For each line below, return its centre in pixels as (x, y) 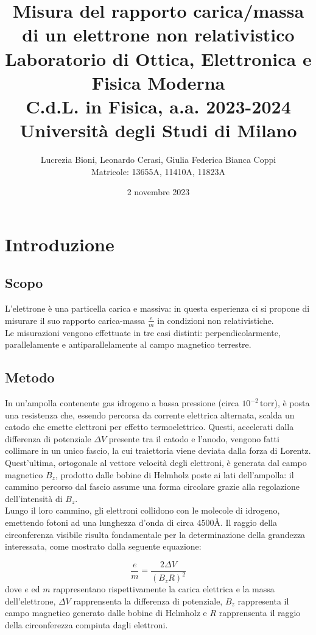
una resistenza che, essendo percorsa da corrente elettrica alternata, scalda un (150, 414)
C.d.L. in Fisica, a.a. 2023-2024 (158, 106)
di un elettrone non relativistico (158, 34)
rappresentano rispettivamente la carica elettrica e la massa (164, 589)
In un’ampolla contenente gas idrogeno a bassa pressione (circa (122, 403)
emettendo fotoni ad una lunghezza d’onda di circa (100, 522)
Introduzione (60, 244)
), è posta (292, 403)
